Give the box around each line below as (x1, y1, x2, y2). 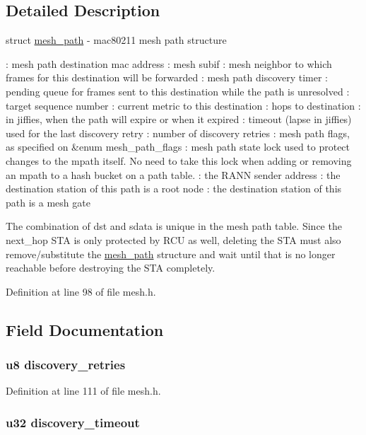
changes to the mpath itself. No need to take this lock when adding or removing (6, 153, 352, 168)
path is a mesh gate (6, 195, 90, 209)
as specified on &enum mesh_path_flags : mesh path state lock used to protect (6, 139, 350, 154)
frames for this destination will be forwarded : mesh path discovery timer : (6, 70, 329, 85)
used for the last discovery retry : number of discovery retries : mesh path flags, (6, 125, 350, 140)
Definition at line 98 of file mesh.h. (6, 284, 156, 298)
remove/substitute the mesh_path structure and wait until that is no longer (6, 246, 336, 261)
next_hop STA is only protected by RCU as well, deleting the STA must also (6, 232, 341, 247)
